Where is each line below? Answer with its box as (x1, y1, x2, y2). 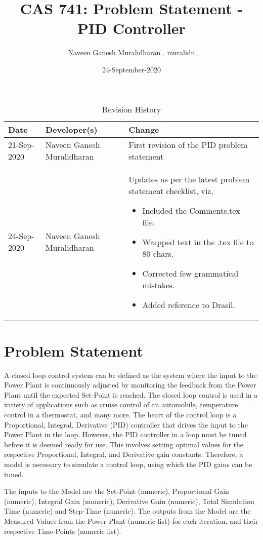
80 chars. (142, 247, 174, 259)
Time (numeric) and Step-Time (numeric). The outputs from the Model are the (4, 506, 251, 516)
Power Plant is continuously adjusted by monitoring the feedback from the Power (4, 379, 256, 390)
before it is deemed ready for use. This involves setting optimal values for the (4, 439, 244, 449)
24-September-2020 (102, 64, 161, 74)
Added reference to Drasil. (142, 298, 235, 311)
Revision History (102, 103, 161, 115)
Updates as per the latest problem (128, 173, 250, 185)
